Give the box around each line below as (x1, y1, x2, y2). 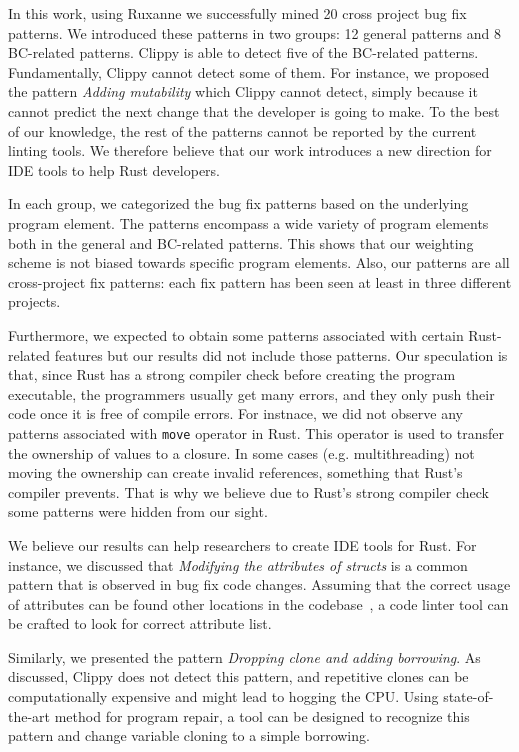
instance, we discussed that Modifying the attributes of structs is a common (8, 554, 468, 575)
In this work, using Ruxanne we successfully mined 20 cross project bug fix (8, 3, 467, 23)
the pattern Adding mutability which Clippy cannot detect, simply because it (8, 81, 478, 102)
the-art (8, 705, 51, 726)
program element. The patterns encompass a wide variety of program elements (8, 212, 489, 233)
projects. (8, 291, 61, 312)
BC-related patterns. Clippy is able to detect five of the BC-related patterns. (8, 42, 479, 63)
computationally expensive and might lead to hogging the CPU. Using (8, 686, 439, 707)
